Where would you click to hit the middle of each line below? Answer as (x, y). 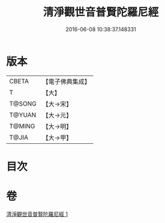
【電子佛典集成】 (67, 82)
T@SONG (23, 104)
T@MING (22, 126)
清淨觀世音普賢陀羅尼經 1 (37, 214)
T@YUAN (23, 114)
